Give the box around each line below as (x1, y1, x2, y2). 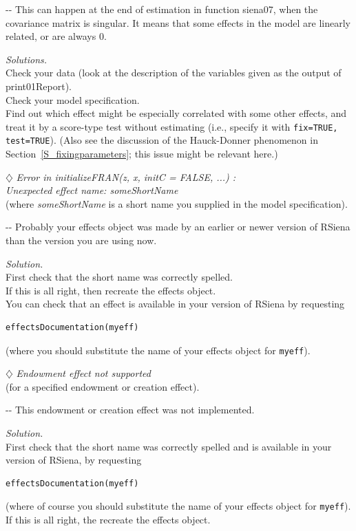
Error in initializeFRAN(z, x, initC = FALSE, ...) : (16, 169, 236, 184)
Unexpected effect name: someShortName (6, 183, 178, 197)
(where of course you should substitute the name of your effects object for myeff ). (6, 499, 351, 513)
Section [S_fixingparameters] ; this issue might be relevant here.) (6, 147, 278, 161)
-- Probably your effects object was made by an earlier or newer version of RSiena (6, 219, 350, 234)
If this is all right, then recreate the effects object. (6, 283, 216, 297)
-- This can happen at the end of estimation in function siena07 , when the (6, 2, 318, 16)
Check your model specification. (6, 92, 140, 107)
